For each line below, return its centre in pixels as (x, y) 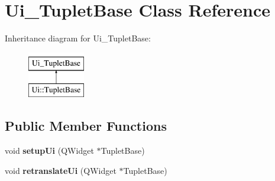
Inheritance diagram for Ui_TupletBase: (78, 38)
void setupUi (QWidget (49, 151)
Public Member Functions (86, 126)
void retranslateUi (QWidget (61, 170)
